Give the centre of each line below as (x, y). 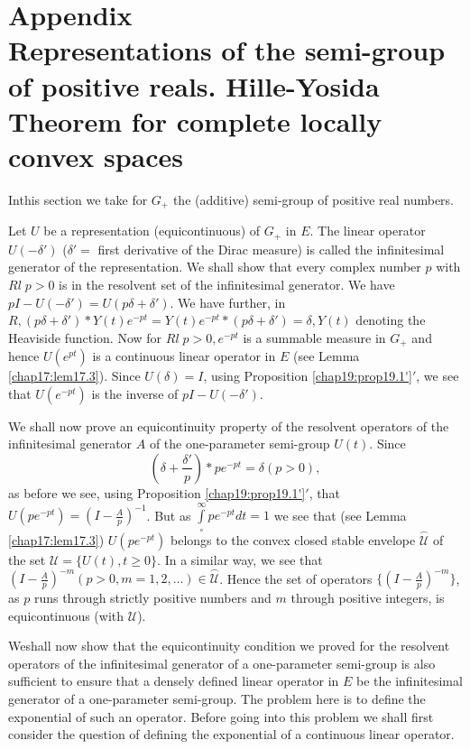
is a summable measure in (314, 337)
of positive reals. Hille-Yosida (194, 85)
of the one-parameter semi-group (240, 444)
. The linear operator (368, 231)
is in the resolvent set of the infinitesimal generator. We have (227, 284)
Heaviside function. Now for (85, 337)
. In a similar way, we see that (240, 559)
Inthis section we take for (78, 199)
